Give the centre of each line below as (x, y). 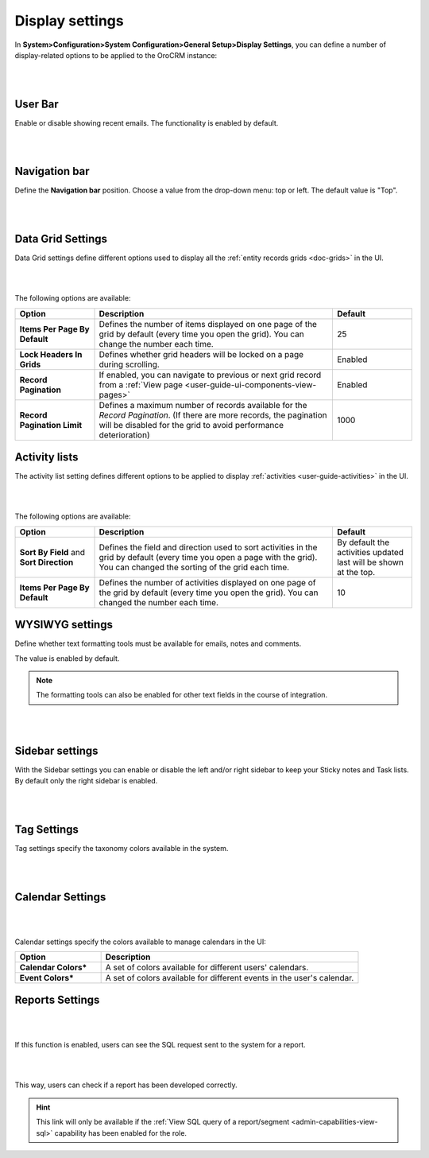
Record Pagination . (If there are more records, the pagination (213, 415)
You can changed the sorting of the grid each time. (194, 567)
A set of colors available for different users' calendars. (207, 967)
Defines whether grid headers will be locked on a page (201, 354)
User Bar (37, 104)
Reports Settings (57, 1000)
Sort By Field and (52, 552)
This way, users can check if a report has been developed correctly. (126, 1085)
